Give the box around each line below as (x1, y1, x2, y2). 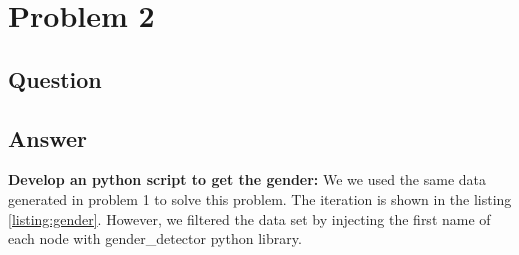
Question (8, 63, 102, 94)
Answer (8, 122, 88, 153)
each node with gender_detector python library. (8, 228, 302, 249)
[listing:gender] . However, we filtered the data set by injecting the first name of (8, 208, 491, 229)
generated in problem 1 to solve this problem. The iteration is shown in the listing (8, 188, 512, 209)
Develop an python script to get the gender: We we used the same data (8, 169, 487, 190)
